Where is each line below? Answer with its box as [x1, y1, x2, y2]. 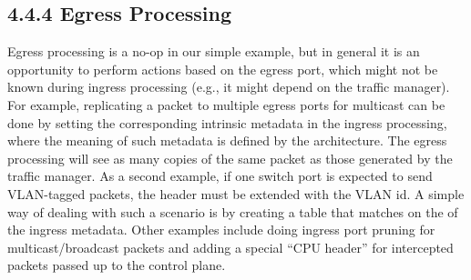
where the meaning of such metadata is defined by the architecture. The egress [7, 131, 447, 150]
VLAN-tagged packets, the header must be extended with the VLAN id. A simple [7, 184, 465, 203]
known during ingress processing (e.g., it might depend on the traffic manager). [7, 77, 450, 96]
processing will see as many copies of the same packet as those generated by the [7, 148, 453, 167]
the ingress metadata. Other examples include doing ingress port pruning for [7, 220, 435, 239]
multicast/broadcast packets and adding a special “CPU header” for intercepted [7, 237, 454, 256]
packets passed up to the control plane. [7, 255, 226, 275]
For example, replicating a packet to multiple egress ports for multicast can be [7, 95, 445, 114]
